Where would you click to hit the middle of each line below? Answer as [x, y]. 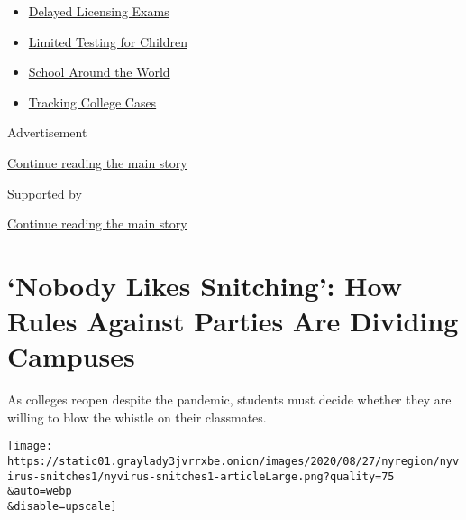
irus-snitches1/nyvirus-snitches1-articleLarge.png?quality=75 [201, 476]
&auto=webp [40, 492]
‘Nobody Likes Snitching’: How [205, 285]
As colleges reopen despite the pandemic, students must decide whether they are [229, 399]
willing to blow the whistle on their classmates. [137, 417]
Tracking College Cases [92, 102]
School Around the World [99, 72]
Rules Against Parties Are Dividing [233, 321]
